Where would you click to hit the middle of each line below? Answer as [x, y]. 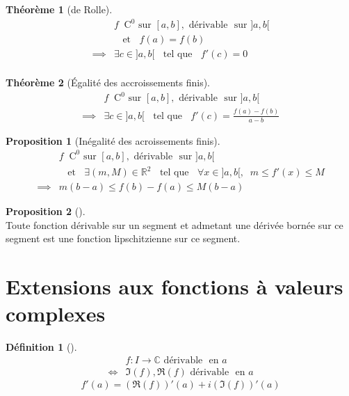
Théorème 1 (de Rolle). [59, 9]
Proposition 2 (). [46, 211]
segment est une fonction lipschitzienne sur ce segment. [123, 238]
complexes [56, 314]
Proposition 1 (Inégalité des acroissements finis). [113, 140]
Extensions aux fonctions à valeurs [174, 286]
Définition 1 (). [41, 347]
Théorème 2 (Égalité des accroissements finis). [108, 82]
